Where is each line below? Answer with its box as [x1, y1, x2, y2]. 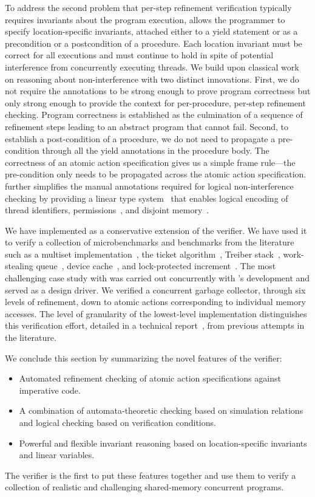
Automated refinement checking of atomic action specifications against [19, 372, 281, 385]
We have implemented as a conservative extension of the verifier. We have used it [5, 224, 307, 236]
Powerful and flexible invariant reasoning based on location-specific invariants [19, 436, 307, 449]
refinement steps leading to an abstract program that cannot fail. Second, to [5, 120, 289, 132]
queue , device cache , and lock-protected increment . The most [36, 259, 276, 272]
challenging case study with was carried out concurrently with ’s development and [5, 272, 310, 284]
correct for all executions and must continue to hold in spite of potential [5, 49, 274, 61]
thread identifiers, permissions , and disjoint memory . [5, 204, 209, 216]
